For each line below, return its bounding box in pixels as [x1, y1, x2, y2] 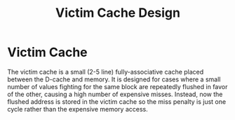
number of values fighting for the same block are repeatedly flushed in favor [7, 82, 228, 91]
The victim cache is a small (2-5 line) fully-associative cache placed [7, 67, 204, 76]
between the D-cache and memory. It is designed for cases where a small [7, 75, 221, 84]
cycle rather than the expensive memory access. [7, 105, 149, 113]
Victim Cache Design [55, 5, 181, 21]
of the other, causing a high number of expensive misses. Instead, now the [7, 90, 223, 98]
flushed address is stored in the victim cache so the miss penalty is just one [7, 97, 227, 106]
